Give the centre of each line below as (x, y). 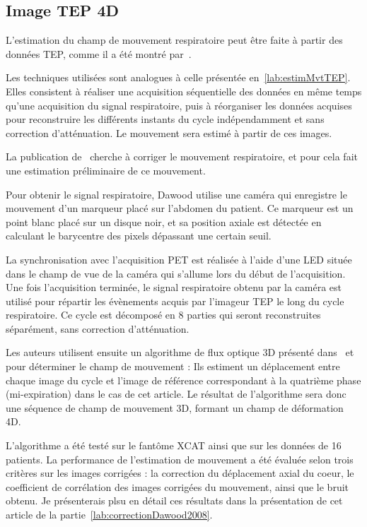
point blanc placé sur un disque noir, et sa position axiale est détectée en (164, 221)
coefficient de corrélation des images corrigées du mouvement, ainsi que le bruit (177, 486)
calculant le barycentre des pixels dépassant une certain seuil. (139, 236)
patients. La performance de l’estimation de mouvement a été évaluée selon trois (180, 459)
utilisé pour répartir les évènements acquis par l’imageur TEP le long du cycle (175, 301)
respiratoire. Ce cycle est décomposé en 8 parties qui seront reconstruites (163, 315)
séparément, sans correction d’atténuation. (98, 328)
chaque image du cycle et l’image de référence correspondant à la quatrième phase (183, 380)
